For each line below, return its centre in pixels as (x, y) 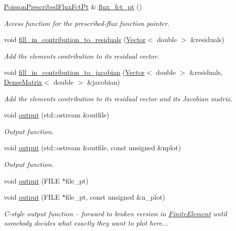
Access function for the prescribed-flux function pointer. (87, 23)
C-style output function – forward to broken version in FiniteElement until (116, 213)
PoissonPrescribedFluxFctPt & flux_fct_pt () (73, 6)
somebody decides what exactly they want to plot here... (86, 223)
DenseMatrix (23, 81)
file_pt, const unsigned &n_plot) (115, 197)
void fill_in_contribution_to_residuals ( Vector (75, 39)
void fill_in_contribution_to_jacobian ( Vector (74, 72)
